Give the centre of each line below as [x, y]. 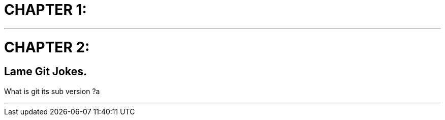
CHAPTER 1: [45, 10]
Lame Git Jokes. [45, 72]
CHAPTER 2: [47, 47]
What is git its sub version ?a [52, 91]
